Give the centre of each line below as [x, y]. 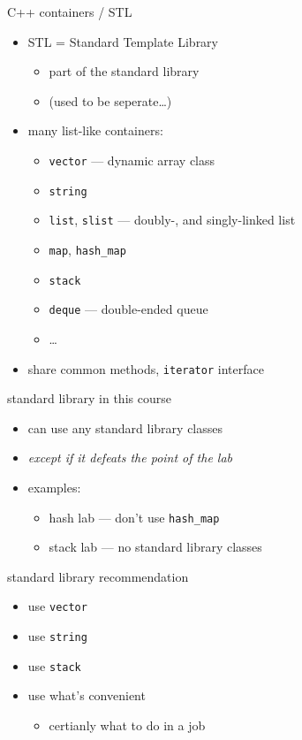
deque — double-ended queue [128, 309]
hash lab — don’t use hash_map [134, 517]
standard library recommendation [98, 576]
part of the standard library [124, 71]
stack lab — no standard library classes [155, 547]
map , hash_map [87, 249]
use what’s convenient [87, 695]
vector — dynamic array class [132, 160]
